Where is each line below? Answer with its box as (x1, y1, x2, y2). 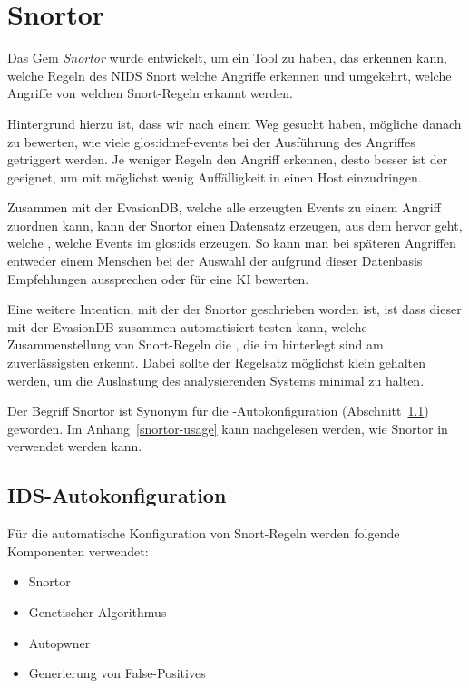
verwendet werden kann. (7, 437, 142, 456)
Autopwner (28, 633, 91, 652)
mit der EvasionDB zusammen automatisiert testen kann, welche (7, 317, 367, 336)
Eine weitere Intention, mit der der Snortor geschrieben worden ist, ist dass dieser (7, 300, 462, 319)
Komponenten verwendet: (7, 541, 149, 560)
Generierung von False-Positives (28, 663, 206, 683)
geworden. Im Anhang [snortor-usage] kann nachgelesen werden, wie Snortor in (7, 418, 448, 437)
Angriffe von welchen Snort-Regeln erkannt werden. (7, 84, 293, 103)
